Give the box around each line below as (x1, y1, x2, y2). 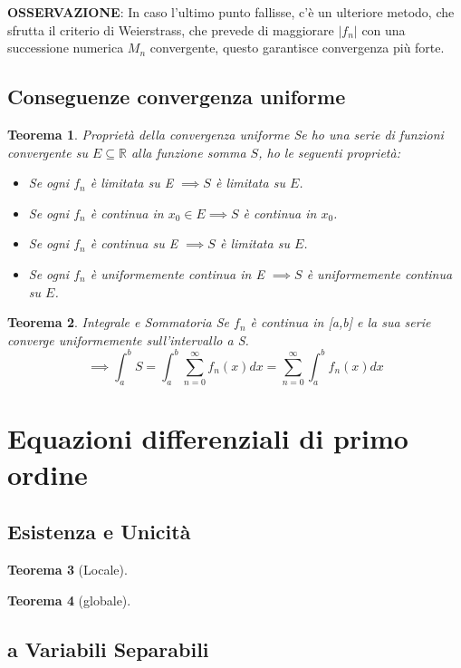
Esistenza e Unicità (7, 518, 191, 546)
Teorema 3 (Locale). (7, 559, 128, 578)
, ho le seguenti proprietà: (258, 142, 400, 161)
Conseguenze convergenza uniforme (7, 82, 346, 111)
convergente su (7, 142, 88, 161)
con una (361, 20, 406, 39)
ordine (7, 455, 88, 492)
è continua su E (90, 234, 178, 253)
